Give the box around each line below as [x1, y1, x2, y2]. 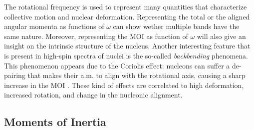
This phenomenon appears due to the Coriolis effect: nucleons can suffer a [4, 60, 230, 70]
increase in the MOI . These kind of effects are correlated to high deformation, [4, 79, 244, 90]
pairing [4, 70, 25, 80]
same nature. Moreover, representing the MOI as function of [4, 30, 188, 41]
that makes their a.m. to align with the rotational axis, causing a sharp [27, 70, 246, 80]
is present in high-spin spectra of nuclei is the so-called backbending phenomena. [4, 50, 248, 60]
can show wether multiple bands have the [113, 21, 240, 31]
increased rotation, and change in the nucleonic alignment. [4, 89, 183, 100]
